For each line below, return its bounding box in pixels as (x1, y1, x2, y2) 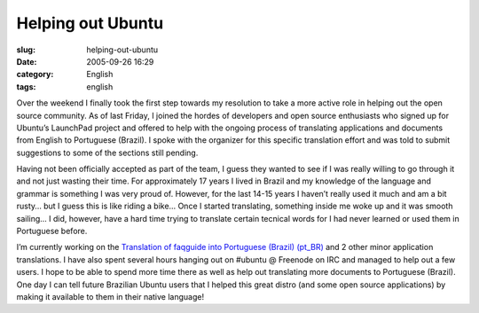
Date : (16, 56, 37, 67)
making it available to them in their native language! (16, 291, 204, 301)
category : (16, 69, 54, 80)
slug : (16, 44, 35, 55)
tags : (16, 81, 36, 92)
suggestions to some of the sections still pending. (16, 147, 199, 158)
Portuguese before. (16, 226, 88, 237)
